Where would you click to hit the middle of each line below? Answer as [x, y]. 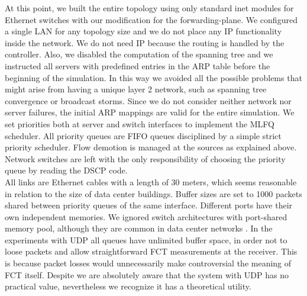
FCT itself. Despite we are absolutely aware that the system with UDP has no [147, 274]
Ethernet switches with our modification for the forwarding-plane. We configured [151, 19]
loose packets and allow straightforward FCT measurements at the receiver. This [151, 251]
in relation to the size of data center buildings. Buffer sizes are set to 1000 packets [153, 193]
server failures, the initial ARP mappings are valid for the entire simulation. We [150, 112]
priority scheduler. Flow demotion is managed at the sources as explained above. [151, 147]
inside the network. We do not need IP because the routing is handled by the [145, 42]
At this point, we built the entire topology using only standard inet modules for [149, 8]
